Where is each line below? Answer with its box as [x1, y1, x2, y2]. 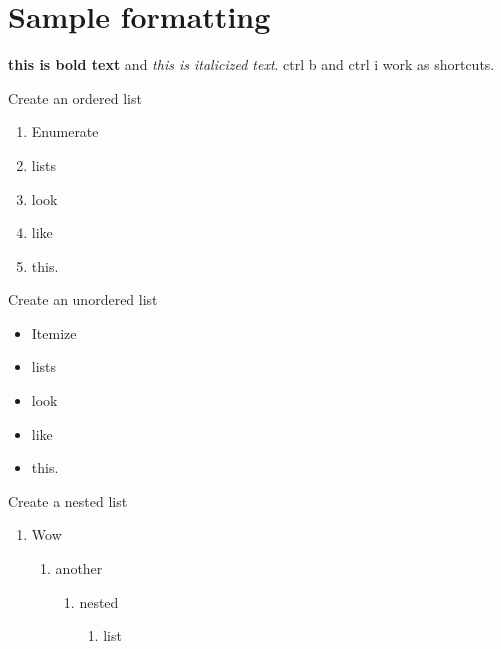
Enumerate [31, 121, 99, 142]
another [55, 558, 103, 579]
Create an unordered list [8, 289, 158, 310]
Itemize [31, 322, 77, 343]
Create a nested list [8, 490, 128, 511]
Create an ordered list [8, 87, 142, 108]
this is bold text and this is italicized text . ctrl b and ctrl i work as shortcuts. [8, 54, 495, 75]
